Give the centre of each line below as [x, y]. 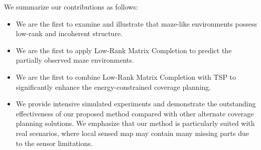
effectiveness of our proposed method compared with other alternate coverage [135, 113]
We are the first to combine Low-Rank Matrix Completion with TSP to [126, 77]
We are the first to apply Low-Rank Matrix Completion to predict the [124, 50]
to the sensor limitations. [54, 143]
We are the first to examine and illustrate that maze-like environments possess [136, 23]
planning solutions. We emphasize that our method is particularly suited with [135, 123]
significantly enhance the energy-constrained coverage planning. [113, 87]
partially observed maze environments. [75, 60]
